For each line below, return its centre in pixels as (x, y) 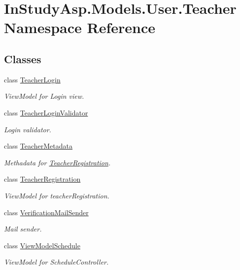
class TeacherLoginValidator (46, 112)
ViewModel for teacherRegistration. (57, 195)
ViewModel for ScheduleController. (56, 262)
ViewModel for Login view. (44, 96)
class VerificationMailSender (46, 212)
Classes (23, 58)
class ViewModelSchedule (42, 245)
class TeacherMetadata (38, 146)
